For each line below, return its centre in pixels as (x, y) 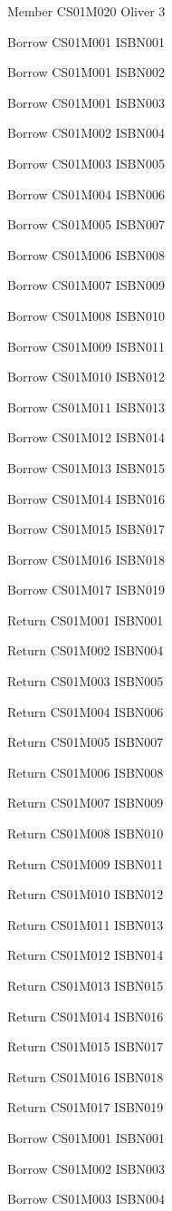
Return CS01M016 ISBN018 (86, 1076)
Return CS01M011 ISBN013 (86, 924)
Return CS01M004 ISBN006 (86, 711)
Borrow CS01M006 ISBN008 (86, 254)
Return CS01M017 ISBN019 (86, 1107)
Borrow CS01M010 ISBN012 (86, 377)
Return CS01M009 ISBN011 (86, 863)
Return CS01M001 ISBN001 (86, 620)
